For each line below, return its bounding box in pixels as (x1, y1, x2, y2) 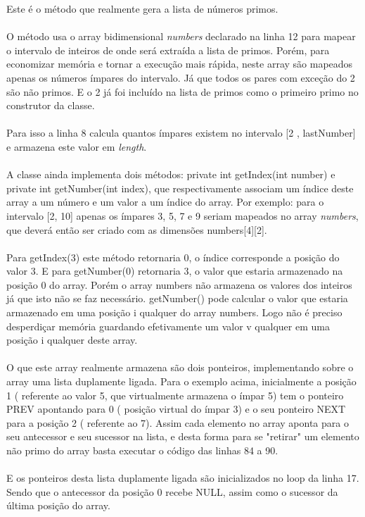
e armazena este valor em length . (6, 139, 147, 154)
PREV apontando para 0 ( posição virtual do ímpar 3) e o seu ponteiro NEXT (6, 401, 346, 416)
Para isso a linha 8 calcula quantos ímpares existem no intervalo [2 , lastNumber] (6, 125, 356, 140)
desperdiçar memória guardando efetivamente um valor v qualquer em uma (6, 318, 330, 333)
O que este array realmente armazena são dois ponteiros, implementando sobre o (6, 360, 354, 375)
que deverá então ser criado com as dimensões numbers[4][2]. (6, 222, 267, 237)
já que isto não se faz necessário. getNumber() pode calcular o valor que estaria (6, 291, 348, 306)
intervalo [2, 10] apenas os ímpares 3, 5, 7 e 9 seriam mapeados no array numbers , (6, 208, 359, 223)
